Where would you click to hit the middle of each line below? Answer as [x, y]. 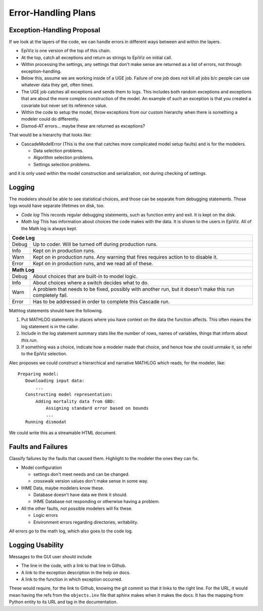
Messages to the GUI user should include [50, 556]
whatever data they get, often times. [57, 85]
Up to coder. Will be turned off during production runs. [95, 244]
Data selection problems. [58, 150]
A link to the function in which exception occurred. [72, 579]
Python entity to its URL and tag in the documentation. [63, 602]
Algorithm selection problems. [64, 158]
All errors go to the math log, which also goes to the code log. [71, 531]
